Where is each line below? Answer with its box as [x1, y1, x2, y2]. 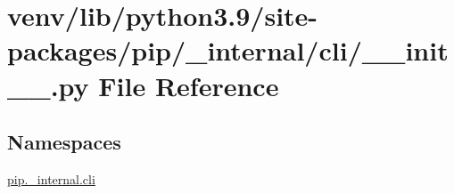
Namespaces [7, 128, 121, 156]
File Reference [98, 67, 279, 103]
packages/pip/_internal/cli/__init [7, 32, 449, 69]
